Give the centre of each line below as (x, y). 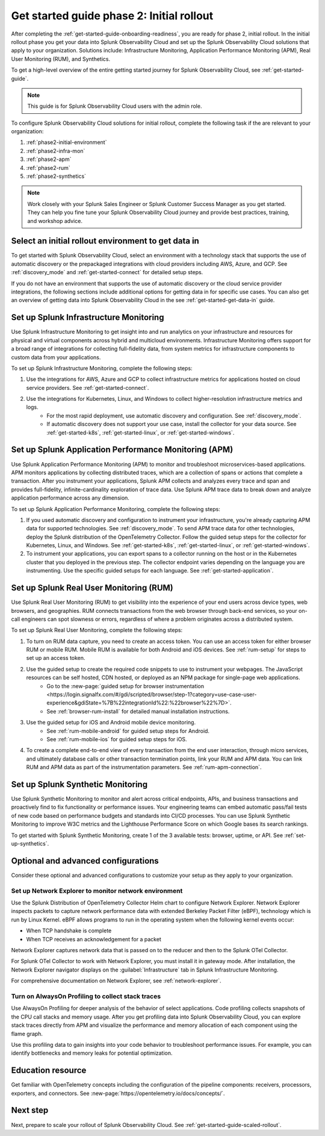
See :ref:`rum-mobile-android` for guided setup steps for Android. (128, 731)
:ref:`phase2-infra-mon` (56, 151)
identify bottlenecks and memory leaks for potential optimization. (92, 1053)
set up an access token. (56, 658)
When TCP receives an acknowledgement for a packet (94, 939)
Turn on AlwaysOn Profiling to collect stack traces (86, 996)
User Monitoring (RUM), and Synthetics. (61, 59)
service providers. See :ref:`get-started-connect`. (88, 388)
